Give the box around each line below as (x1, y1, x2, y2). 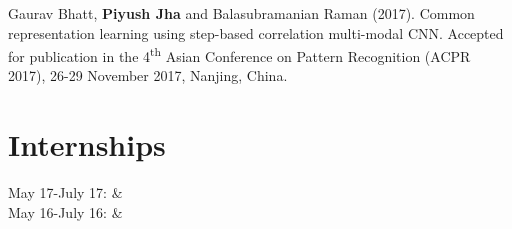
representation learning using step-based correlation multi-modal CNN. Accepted (8, 22, 504, 43)
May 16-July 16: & (8, 201, 123, 222)
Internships (8, 124, 166, 165)
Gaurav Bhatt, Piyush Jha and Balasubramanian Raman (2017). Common (8, 3, 475, 23)
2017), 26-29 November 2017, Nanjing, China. (8, 65, 288, 86)
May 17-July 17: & (8, 182, 123, 203)
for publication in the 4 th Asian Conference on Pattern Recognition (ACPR (8, 43, 471, 66)
